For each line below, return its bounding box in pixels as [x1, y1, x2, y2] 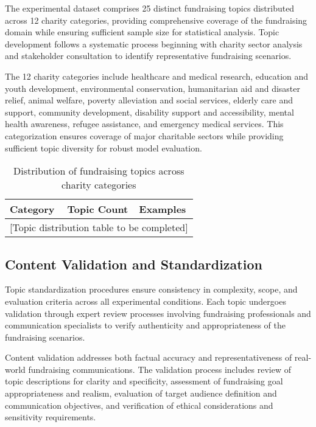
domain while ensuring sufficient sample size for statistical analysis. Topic [5, 26, 279, 38]
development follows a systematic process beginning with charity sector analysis [5, 37, 303, 50]
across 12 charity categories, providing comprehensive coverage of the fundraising [5, 13, 307, 26]
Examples [139, 202, 186, 217]
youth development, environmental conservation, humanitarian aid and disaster [5, 82, 300, 94]
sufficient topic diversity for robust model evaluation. [5, 141, 202, 154]
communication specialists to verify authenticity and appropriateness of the [5, 319, 286, 332]
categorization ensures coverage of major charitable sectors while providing [5, 129, 284, 142]
